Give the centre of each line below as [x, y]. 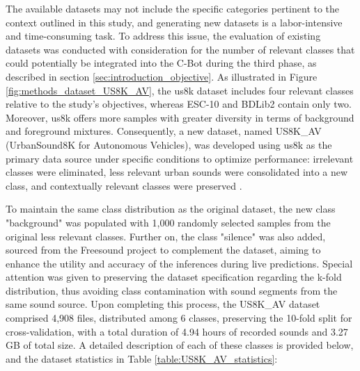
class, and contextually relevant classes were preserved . [124, 185]
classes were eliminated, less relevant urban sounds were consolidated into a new [177, 172]
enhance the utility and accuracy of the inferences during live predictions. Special [179, 263]
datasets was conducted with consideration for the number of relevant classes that [180, 49]
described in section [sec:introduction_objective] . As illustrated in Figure [162, 76]
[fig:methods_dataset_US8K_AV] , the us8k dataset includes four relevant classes [180, 90]
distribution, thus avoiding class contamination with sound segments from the [172, 290]
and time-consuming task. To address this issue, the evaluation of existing [163, 36]
